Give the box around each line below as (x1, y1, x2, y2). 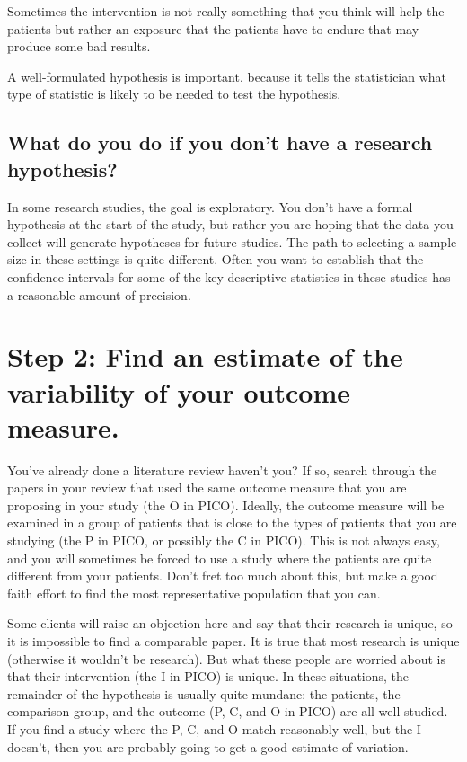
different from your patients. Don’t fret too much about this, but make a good (7, 566, 438, 585)
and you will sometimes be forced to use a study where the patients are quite (7, 548, 432, 567)
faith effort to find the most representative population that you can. (7, 583, 381, 602)
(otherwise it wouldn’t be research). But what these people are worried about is (7, 649, 445, 668)
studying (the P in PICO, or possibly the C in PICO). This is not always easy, (7, 531, 440, 549)
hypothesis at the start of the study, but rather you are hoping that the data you (7, 215, 454, 234)
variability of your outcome (7, 373, 350, 410)
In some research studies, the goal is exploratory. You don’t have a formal (7, 197, 413, 216)
